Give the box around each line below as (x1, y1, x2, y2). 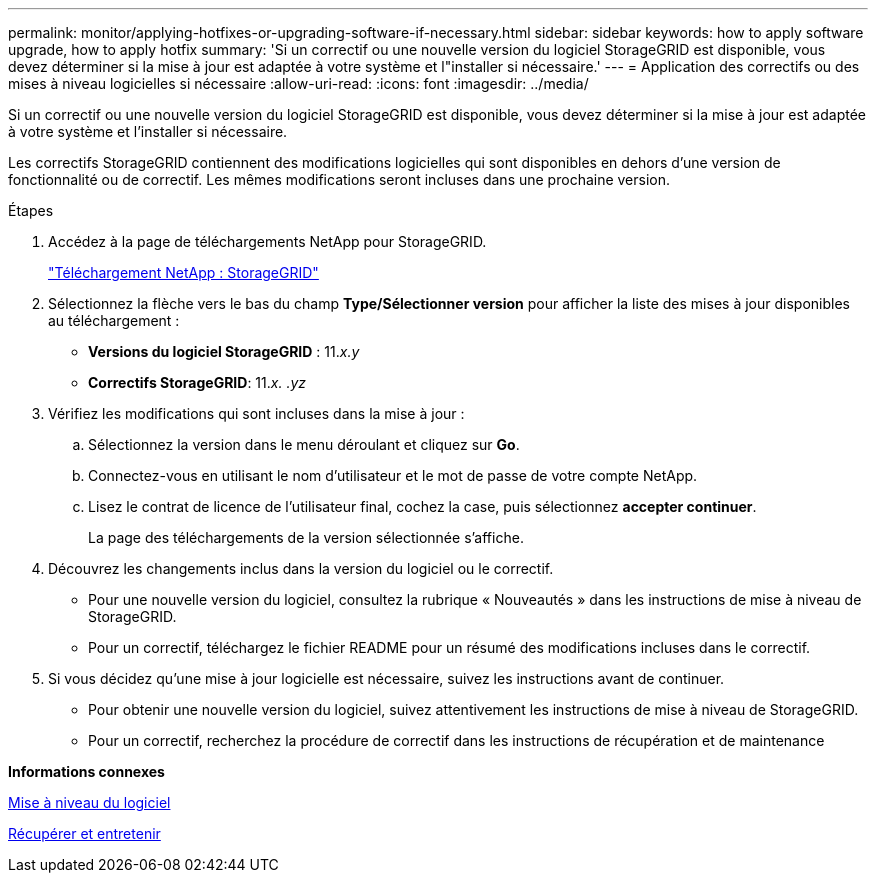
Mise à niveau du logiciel (8, 794, 171, 811)
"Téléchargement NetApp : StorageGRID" (48, 264, 319, 281)
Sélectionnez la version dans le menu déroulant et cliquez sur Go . (88, 436, 520, 453)
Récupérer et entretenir (8, 825, 161, 842)
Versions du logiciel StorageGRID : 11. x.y (88, 343, 360, 360)
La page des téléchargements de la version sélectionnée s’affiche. (88, 529, 524, 546)
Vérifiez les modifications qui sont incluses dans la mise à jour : (48, 405, 465, 422)
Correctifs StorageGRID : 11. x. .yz (88, 374, 307, 391)
